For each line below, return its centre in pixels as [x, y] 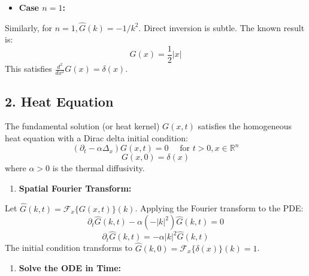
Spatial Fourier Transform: [75, 188]
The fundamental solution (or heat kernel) [82, 126]
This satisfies [28, 69]
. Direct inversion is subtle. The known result [222, 27]
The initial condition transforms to [69, 248]
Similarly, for [29, 27]
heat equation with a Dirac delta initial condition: [96, 138]
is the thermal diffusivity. [99, 168]
